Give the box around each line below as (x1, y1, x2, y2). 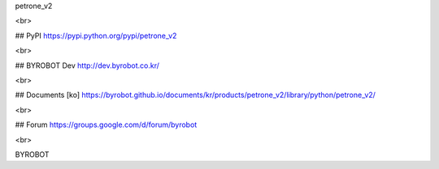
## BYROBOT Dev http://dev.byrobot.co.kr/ (15, 61, 160, 70)
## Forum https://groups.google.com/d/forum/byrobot (15, 120, 198, 129)
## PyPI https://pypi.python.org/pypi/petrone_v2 (15, 31, 177, 40)
